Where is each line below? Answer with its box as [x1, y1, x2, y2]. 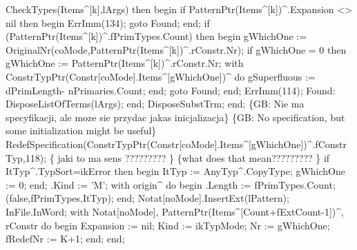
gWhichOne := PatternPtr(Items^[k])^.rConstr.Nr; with [6, 56, 244, 70]
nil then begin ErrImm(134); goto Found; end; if [6, 15, 210, 30]
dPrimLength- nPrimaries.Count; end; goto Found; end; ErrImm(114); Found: [6, 83, 336, 97]
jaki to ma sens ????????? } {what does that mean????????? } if [57, 150, 330, 165]
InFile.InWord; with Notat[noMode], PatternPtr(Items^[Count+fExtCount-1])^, [6, 204, 344, 218]
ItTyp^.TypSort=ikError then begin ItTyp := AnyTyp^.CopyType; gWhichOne [6, 164, 345, 178]
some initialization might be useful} [6, 123, 157, 138]
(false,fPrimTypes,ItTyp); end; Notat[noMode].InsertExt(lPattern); [6, 191, 289, 205]
